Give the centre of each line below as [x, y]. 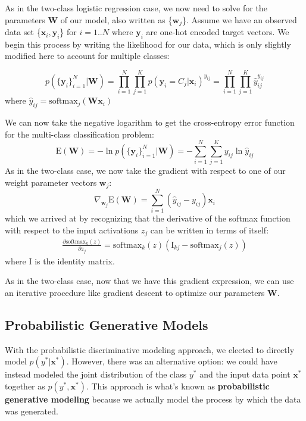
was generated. [32, 411]
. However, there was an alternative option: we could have [172, 361]
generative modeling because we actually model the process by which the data [153, 399]
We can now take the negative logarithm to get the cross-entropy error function [150, 122]
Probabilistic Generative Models [107, 325]
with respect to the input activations [72, 230]
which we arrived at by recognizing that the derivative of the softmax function [148, 218]
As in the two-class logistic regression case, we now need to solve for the [136, 8]
